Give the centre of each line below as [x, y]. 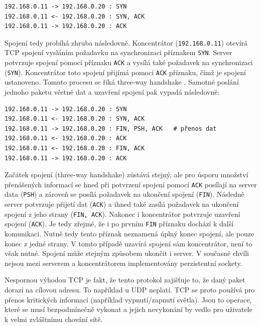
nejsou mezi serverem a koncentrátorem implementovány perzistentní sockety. [123, 263]
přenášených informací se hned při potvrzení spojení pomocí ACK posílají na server [131, 184]
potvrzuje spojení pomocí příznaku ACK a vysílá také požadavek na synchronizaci [129, 62]
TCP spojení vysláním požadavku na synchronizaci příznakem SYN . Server [118, 52]
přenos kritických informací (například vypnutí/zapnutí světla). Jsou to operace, [128, 299]
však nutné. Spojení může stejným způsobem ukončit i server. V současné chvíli [127, 253]
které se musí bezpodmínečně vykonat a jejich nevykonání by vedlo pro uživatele [128, 309]
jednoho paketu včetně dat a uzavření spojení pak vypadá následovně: [112, 92]
